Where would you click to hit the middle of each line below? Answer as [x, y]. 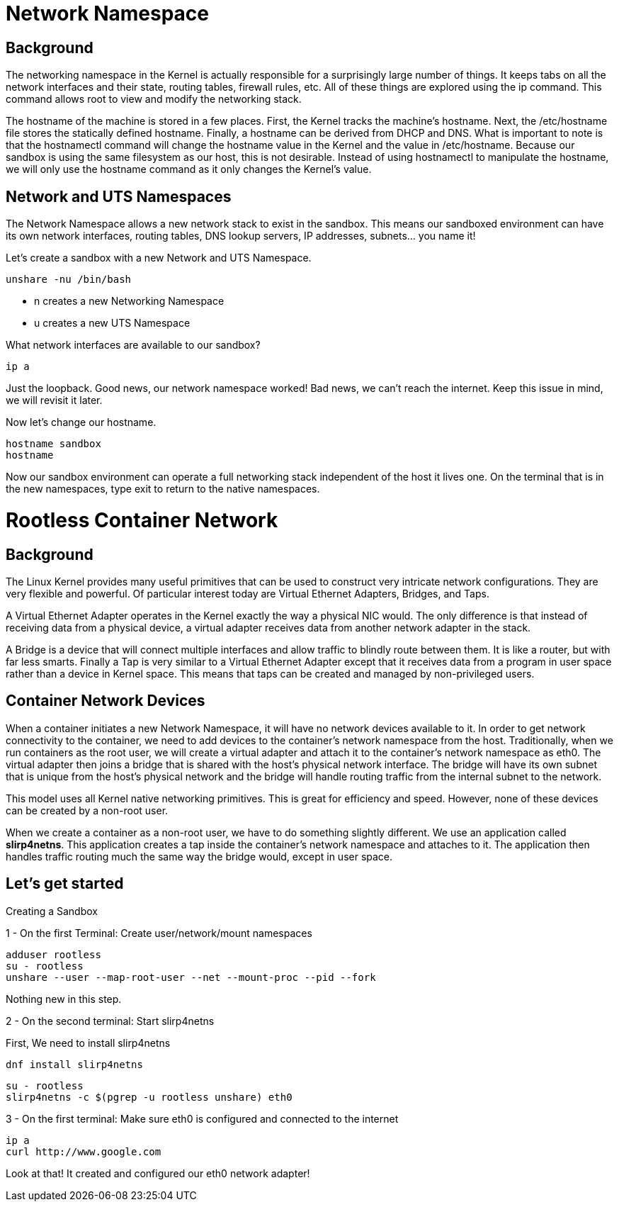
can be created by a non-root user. [87, 810]
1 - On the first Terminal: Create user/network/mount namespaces [159, 933]
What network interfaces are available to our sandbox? [133, 345]
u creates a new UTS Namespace [112, 323]
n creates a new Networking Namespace [129, 301]
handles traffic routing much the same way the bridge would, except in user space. [199, 856]
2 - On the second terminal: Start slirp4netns [110, 1021]
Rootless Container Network [142, 520]
